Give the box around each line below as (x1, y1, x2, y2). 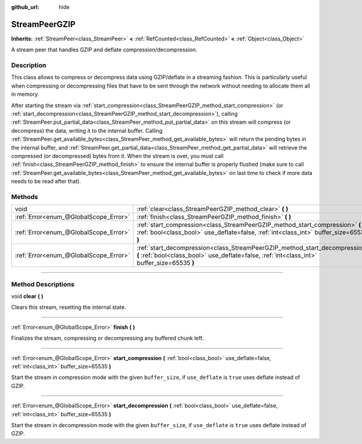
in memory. (11, 90, 39, 98)
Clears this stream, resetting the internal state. (11, 303, 127, 311)
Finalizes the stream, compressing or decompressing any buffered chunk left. (11, 335, 205, 342)
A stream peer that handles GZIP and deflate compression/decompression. (11, 46, 197, 54)
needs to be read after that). (11, 178, 81, 185)
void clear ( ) (11, 293, 43, 300)
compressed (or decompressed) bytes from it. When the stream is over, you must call (11, 152, 224, 159)
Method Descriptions (11, 280, 75, 288)
